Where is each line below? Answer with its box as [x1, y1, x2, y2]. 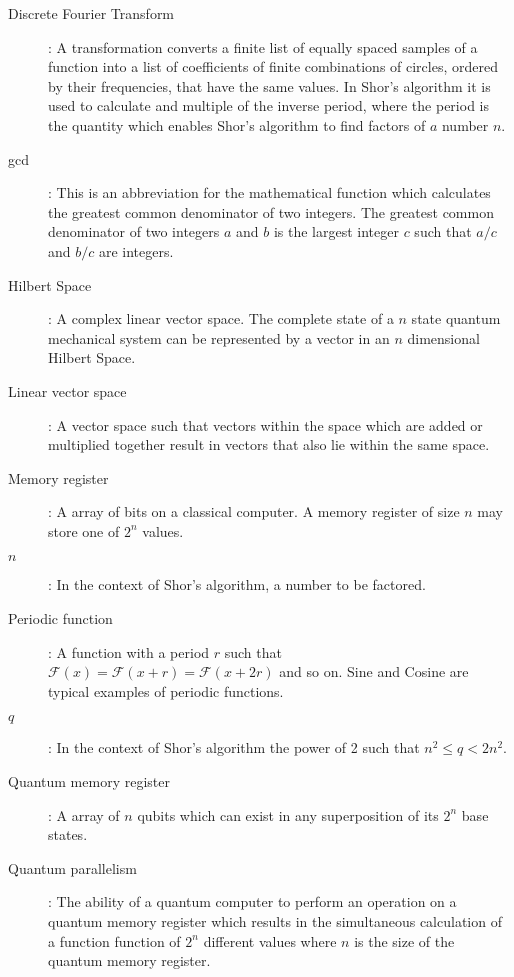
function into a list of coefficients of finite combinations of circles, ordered [48, 56, 498, 77]
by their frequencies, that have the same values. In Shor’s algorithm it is [48, 75, 491, 96]
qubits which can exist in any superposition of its [137, 804, 439, 825]
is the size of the [354, 930, 455, 951]
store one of [48, 520, 120, 541]
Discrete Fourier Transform [8, 3, 175, 23]
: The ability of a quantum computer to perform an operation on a [48, 891, 457, 912]
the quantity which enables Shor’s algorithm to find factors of [48, 114, 426, 135]
